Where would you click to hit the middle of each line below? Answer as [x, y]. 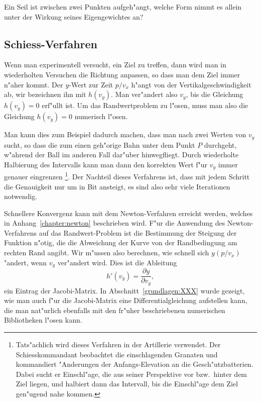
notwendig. [21, 196]
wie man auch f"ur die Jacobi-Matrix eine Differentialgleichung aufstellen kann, [126, 300]
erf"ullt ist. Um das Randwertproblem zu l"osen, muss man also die [145, 105]
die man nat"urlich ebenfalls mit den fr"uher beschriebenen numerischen [115, 310]
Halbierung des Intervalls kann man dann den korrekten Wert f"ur [106, 164]
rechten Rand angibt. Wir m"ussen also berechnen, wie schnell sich [107, 253]
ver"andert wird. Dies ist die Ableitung [117, 262]
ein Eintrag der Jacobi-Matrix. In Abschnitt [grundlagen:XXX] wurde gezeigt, [124, 290]
